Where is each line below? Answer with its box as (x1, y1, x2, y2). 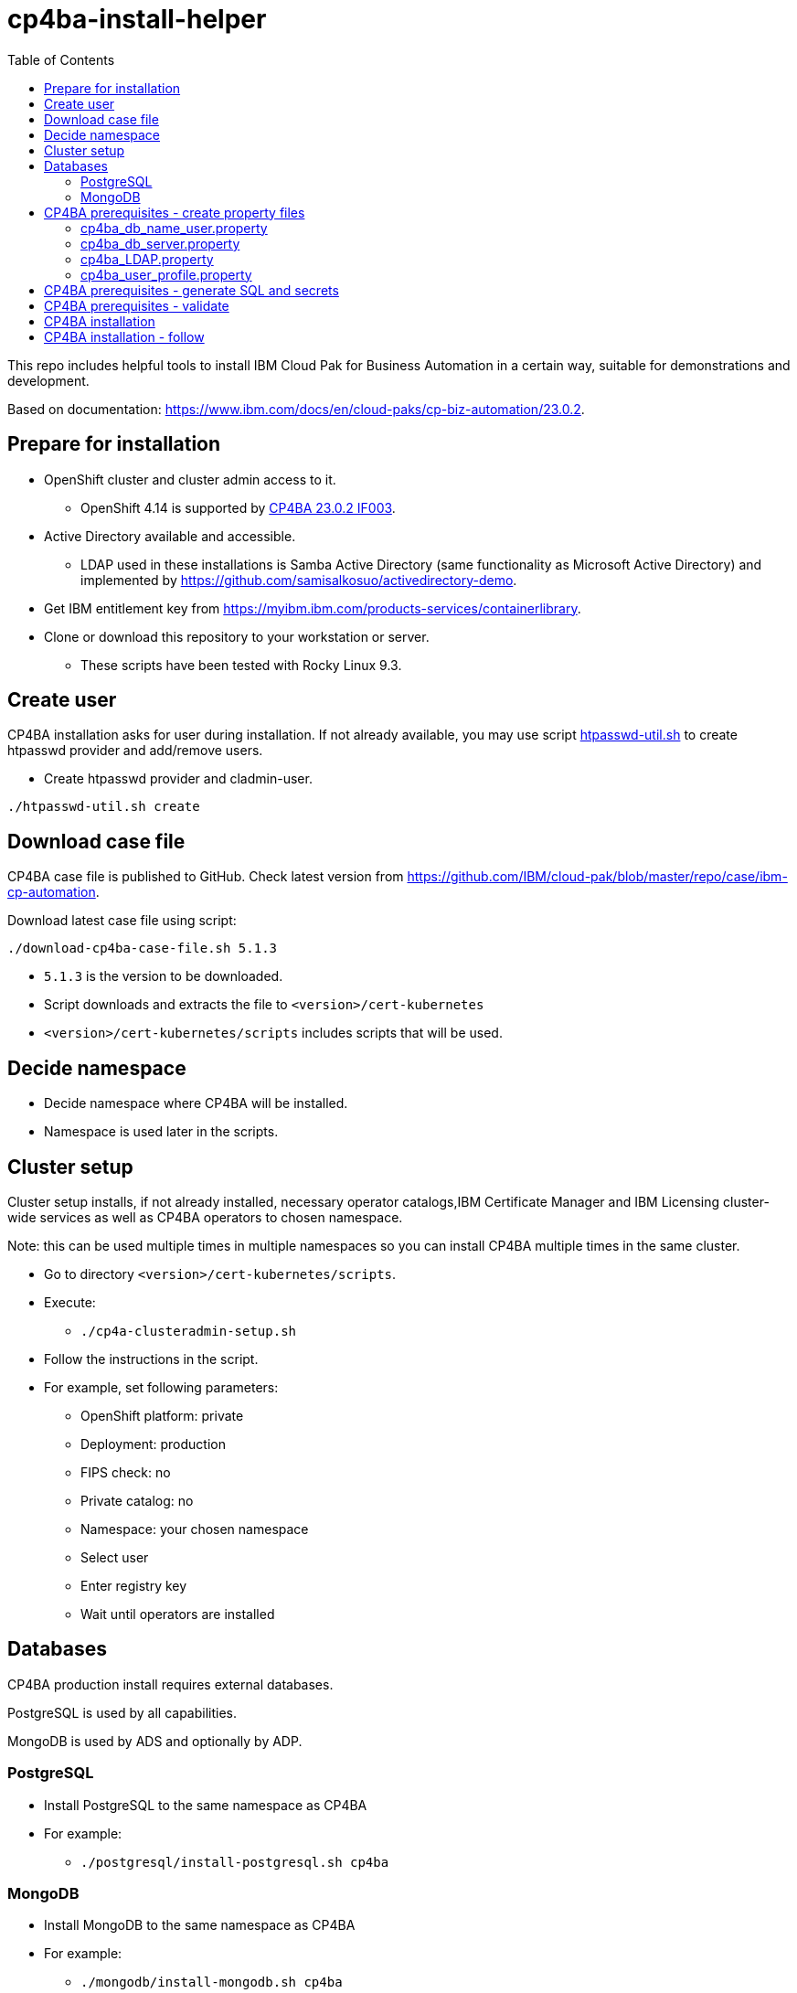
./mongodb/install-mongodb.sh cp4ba (80, 1975, 343, 1990)
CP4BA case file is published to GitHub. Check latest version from (7, 869, 404, 885)
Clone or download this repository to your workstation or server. (44, 628, 430, 645)
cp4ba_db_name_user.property (80, 219, 268, 236)
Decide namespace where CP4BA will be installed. (44, 1095, 348, 1112)
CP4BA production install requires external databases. (7, 1676, 334, 1692)
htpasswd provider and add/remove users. (7, 742, 263, 759)
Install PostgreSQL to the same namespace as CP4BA (44, 1796, 367, 1813)
